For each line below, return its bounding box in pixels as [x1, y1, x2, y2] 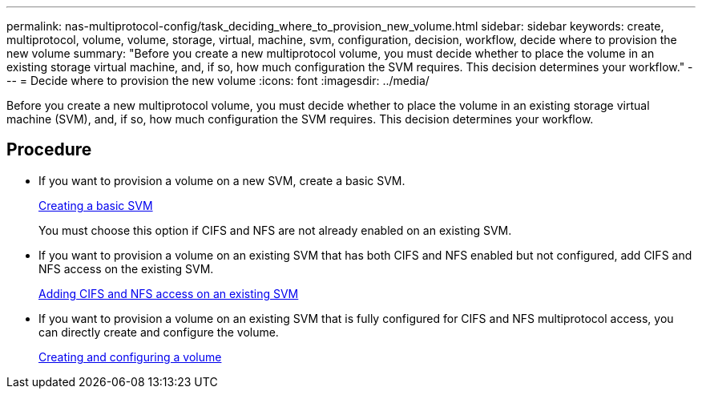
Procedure [6, 139, 92, 160]
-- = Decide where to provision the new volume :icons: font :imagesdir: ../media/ [6, 74, 430, 87]
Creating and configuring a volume [38, 349, 222, 364]
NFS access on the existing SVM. [38, 261, 214, 276]
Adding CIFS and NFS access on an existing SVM [38, 286, 299, 300]
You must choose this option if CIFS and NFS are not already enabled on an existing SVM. [38, 223, 512, 237]
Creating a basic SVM [38, 198, 153, 212]
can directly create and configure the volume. [38, 324, 279, 339]
